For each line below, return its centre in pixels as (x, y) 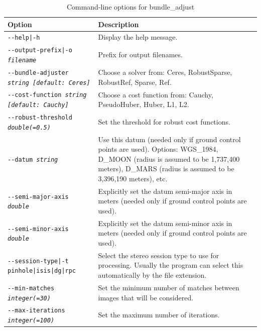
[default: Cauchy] (38, 105)
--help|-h (24, 38)
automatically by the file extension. (152, 275)
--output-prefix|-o (40, 50)
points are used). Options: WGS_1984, (158, 149)
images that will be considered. (146, 297)
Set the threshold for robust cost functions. (164, 121)
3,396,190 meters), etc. (133, 178)
